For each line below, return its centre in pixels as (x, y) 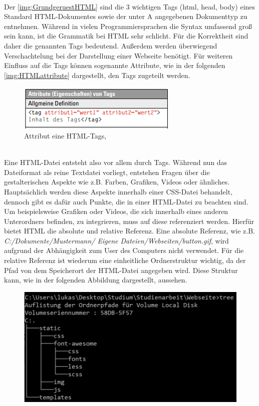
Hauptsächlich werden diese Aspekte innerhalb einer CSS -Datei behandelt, (118, 191)
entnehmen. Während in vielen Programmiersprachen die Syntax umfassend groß (128, 26)
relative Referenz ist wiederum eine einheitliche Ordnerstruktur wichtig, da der (125, 260)
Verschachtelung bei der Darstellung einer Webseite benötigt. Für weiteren (118, 55)
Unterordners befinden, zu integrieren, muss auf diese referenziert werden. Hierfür (129, 221)
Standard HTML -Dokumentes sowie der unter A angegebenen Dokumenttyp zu (126, 16)
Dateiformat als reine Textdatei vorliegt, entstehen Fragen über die (107, 172)
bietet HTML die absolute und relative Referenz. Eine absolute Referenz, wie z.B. (129, 231)
